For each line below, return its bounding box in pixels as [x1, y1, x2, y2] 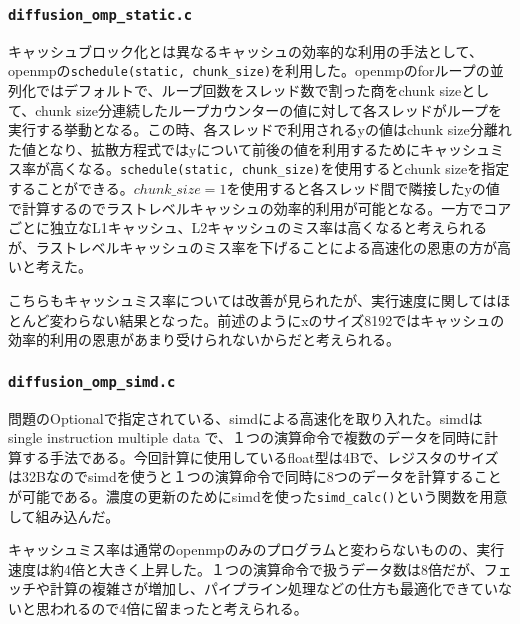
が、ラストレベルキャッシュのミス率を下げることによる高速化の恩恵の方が [8, 236, 498, 257]
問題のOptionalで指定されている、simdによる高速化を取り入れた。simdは [8, 407, 483, 428]
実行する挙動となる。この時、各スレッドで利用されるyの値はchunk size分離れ [8, 119, 512, 140]
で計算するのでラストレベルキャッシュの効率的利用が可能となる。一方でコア [8, 197, 512, 218]
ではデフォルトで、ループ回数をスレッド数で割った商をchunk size [35, 80, 462, 101]
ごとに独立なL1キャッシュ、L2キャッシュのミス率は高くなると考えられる [8, 217, 488, 238]
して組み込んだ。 [8, 505, 120, 526]
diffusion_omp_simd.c [8, 373, 176, 390]
